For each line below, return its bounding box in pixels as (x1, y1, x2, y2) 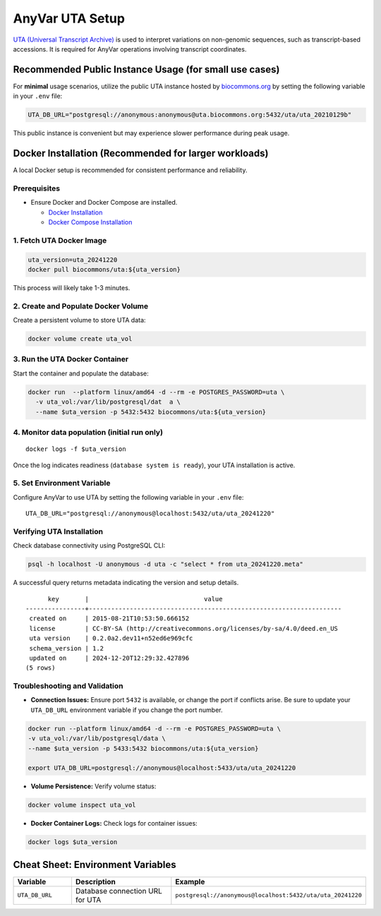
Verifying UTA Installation (13, 526, 104, 536)
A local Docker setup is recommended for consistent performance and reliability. (13, 166, 248, 174)
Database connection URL (75, 886, 162, 896)
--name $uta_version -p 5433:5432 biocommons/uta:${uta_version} (28, 745, 259, 752)
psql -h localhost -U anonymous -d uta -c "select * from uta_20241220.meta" (28, 560, 303, 568)
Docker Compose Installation (48, 218, 133, 227)
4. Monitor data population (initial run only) (13, 427, 164, 437)
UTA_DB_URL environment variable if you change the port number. (30, 706, 223, 714)
